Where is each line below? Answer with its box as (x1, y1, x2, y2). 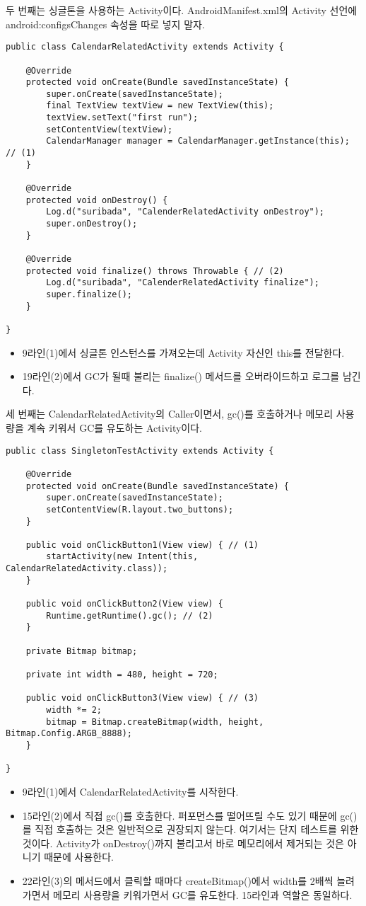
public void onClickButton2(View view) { (25, 599, 223, 609)
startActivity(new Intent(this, (46, 551, 199, 562)
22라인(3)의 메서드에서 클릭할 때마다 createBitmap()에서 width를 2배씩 (22, 873, 333, 888)
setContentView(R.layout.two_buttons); (46, 504, 234, 515)
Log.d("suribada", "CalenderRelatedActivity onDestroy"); (46, 207, 325, 217)
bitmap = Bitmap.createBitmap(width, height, (46, 716, 264, 727)
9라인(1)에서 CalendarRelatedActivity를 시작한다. (22, 784, 239, 798)
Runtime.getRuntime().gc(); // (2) (46, 610, 213, 621)
